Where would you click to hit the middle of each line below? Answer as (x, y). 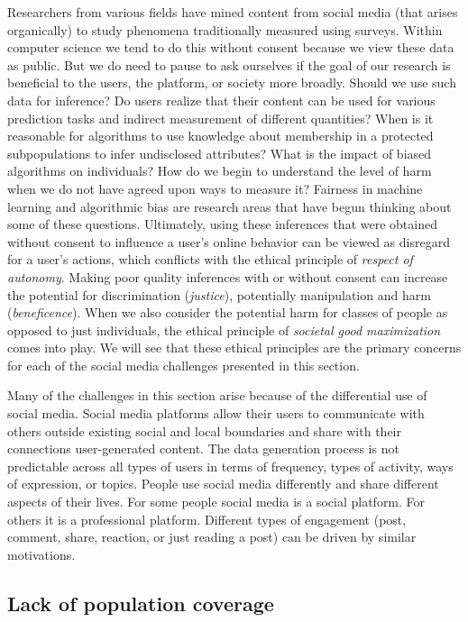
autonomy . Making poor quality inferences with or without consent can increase (228, 276)
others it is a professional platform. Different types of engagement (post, (207, 519)
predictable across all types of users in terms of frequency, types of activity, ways (230, 466)
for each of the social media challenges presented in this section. (184, 365)
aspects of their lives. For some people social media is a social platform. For (216, 502)
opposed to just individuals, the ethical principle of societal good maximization (224, 329)
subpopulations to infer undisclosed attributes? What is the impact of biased (220, 153)
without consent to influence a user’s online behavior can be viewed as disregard (229, 241)
